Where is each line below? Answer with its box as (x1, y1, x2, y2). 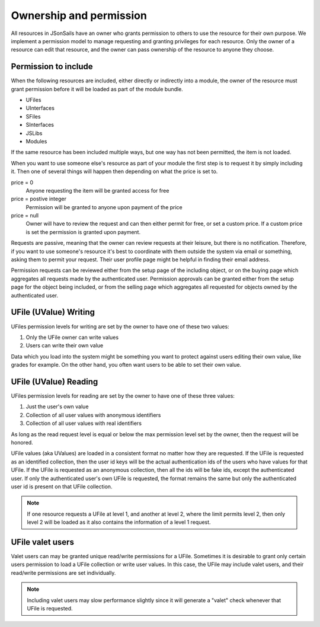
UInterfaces (25, 104, 55, 112)
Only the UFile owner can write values (25, 334, 119, 341)
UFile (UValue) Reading (11, 376, 98, 386)
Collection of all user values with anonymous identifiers (25, 411, 161, 418)
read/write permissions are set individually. (11, 569, 116, 576)
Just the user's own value (25, 403, 89, 410)
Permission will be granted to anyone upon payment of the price (25, 203, 183, 210)
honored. (11, 439, 34, 446)
